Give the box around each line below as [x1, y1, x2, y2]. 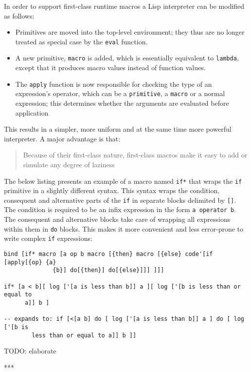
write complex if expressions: [4, 233, 92, 243]
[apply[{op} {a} [4, 258, 56, 266]
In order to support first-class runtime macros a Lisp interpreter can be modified [4, 1, 245, 11]
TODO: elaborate [4, 346, 56, 356]
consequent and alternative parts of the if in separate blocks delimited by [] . [4, 195, 236, 205]
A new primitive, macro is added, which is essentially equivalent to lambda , [15, 53, 239, 63]
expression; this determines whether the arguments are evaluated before [15, 98, 229, 108]
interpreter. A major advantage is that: [4, 133, 121, 143]
